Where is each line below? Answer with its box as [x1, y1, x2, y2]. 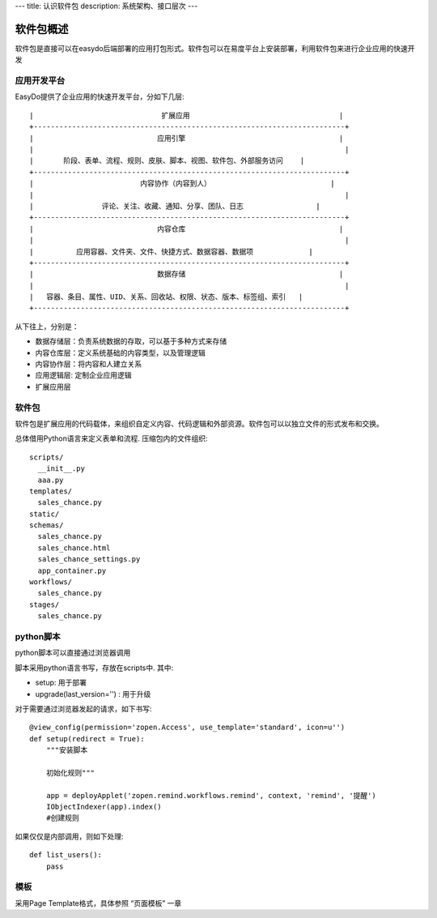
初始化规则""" [45, 768, 95, 777]
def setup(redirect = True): [29, 734, 145, 743]
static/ [29, 509, 60, 519]
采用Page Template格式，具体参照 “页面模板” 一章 [15, 898, 182, 907]
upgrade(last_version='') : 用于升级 [35, 689, 151, 698]
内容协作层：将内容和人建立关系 [35, 359, 142, 369]
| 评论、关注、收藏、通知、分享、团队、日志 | [29, 201, 321, 211]
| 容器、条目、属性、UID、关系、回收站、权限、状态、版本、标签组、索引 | [29, 292, 303, 301]
